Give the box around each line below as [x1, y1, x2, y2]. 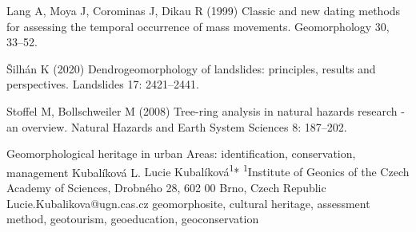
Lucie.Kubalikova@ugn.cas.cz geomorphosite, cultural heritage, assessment [6, 195, 370, 211]
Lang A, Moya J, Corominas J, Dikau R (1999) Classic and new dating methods [6, 2, 401, 18]
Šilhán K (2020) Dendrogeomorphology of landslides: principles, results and [6, 60, 376, 77]
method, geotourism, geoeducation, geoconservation [6, 210, 259, 227]
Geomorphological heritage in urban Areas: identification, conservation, [6, 145, 356, 162]
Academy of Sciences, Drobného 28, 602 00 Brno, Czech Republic [6, 179, 326, 195]
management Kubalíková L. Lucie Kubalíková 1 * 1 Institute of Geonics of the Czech [6, 161, 410, 180]
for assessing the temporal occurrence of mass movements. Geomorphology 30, [6, 18, 390, 34]
